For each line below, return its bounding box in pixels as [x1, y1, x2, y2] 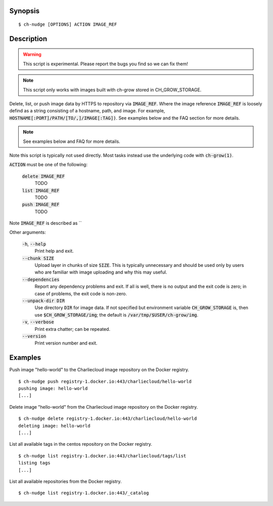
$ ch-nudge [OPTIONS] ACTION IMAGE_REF [18, 22, 117, 27]
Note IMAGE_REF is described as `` [9, 220, 82, 226]
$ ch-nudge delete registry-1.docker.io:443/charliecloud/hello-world [18, 416, 197, 421]
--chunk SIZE [22, 255, 55, 261]
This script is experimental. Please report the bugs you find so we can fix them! [23, 61, 188, 67]
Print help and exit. [34, 248, 74, 254]
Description [9, 34, 48, 43]
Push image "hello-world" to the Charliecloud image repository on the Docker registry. [9, 367, 190, 373]
